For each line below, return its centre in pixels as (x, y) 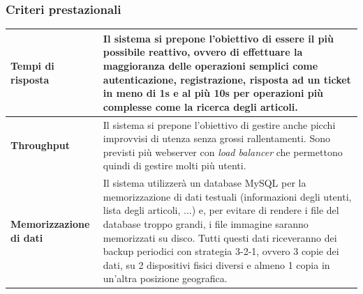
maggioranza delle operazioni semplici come (210, 65)
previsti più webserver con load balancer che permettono (223, 152)
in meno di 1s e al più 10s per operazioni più (213, 93)
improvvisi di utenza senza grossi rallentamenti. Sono (216, 138)
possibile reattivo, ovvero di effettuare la (203, 52)
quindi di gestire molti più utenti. (175, 165)
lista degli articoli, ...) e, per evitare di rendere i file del (221, 210)
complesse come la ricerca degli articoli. (200, 106)
